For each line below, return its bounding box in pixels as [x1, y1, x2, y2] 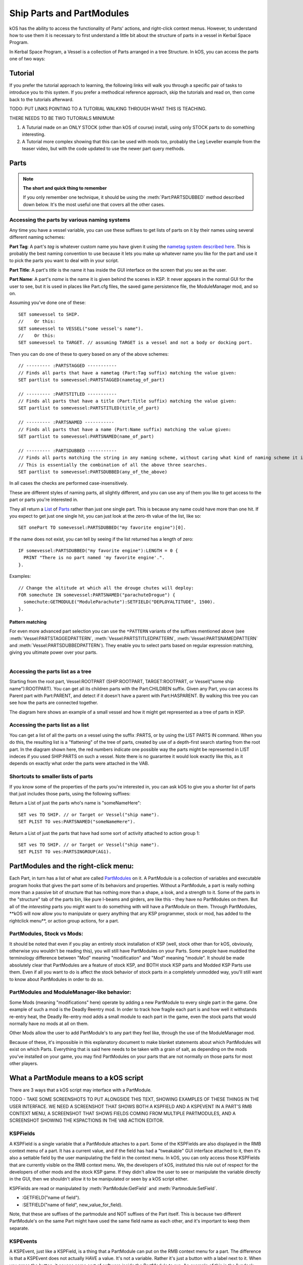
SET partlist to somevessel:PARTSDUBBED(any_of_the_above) [18, 469, 168, 475]
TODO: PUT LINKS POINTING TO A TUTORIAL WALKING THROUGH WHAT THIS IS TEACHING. [9, 106, 207, 112]
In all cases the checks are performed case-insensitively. [9, 480, 128, 486]
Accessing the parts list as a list [9, 722, 89, 729]
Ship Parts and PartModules [9, 8, 129, 19]
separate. [9, 1225, 29, 1231]
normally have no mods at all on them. [9, 1020, 89, 1027]
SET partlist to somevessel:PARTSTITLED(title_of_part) [18, 405, 160, 411]
